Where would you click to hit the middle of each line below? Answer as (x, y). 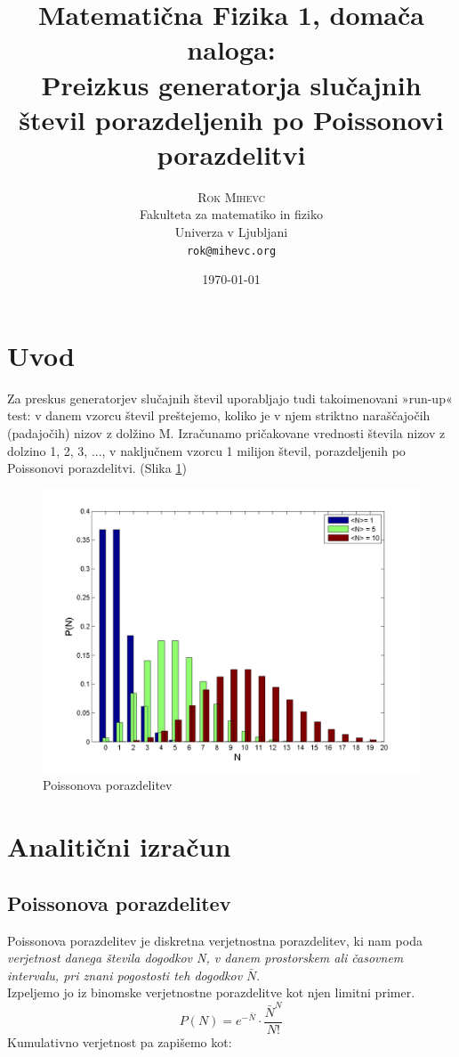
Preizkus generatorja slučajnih (231, 84)
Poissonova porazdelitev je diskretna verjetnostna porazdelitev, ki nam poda (215, 940)
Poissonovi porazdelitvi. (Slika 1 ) (97, 468)
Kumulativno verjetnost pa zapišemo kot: (120, 1041)
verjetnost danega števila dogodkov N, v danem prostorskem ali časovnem (205, 958)
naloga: (231, 49)
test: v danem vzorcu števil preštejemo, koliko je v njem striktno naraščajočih (219, 415)
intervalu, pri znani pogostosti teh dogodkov (125, 975)
